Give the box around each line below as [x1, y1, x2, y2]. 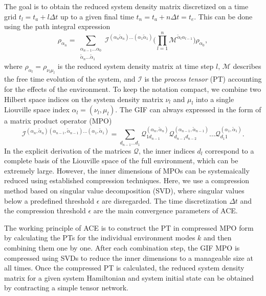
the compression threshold [4, 205, 86, 216]
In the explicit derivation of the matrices [4, 145, 131, 156]
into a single [195, 93, 234, 104]
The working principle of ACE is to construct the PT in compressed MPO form [4, 222, 254, 233]
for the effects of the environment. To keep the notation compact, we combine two [4, 84, 261, 94]
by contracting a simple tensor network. [4, 282, 128, 293]
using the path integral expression [4, 21, 110, 32]
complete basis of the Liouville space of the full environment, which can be [4, 155, 238, 166]
